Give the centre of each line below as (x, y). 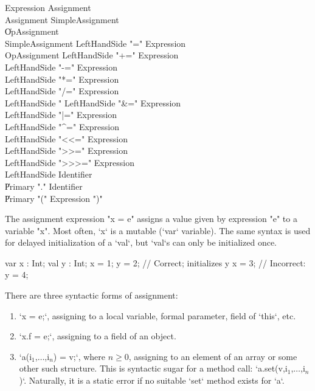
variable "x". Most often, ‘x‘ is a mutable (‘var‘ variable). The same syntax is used (158, 230)
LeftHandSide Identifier (49, 174)
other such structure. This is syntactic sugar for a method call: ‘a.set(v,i (153, 368)
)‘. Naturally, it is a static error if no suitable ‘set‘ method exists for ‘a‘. (152, 380)
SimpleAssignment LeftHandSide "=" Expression (95, 43)
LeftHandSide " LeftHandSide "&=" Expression (93, 102)
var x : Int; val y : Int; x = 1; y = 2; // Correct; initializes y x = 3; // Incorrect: (155, 262)
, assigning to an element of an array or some (213, 356)
